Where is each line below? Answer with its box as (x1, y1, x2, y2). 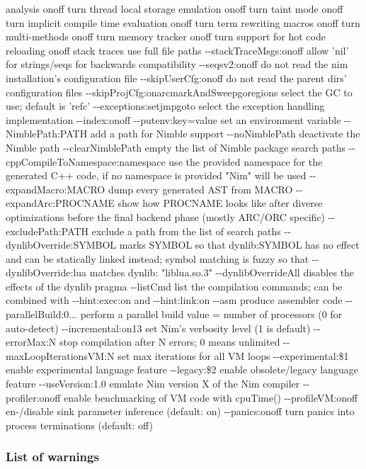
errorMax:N (6, 334, 57, 349)
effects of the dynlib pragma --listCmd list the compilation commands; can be (6, 278, 343, 293)
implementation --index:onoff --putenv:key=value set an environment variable (6, 112, 341, 127)
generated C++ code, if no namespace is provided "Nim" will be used (6, 168, 307, 183)
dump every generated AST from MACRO (108, 181, 293, 196)
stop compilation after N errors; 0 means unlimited (59, 334, 280, 349)
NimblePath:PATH (6, 126, 88, 141)
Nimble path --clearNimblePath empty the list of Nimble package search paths (6, 140, 345, 154)
